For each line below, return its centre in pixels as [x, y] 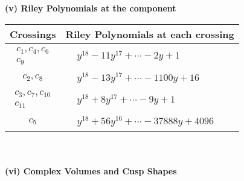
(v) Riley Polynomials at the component [91, 8]
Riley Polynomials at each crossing [150, 34]
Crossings [33, 34]
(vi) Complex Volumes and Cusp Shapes [91, 170]
